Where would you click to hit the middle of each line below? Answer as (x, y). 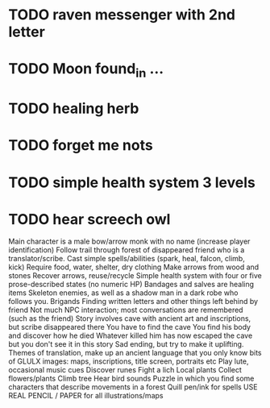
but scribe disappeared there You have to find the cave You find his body (130, 327)
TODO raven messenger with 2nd (122, 15)
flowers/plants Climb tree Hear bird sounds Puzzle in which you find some (131, 379)
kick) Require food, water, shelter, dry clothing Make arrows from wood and (134, 267)
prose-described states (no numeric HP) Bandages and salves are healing (131, 285)
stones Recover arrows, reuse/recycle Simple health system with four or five (135, 276)
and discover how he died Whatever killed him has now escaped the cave (131, 335)
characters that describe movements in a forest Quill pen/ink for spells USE (133, 387)
